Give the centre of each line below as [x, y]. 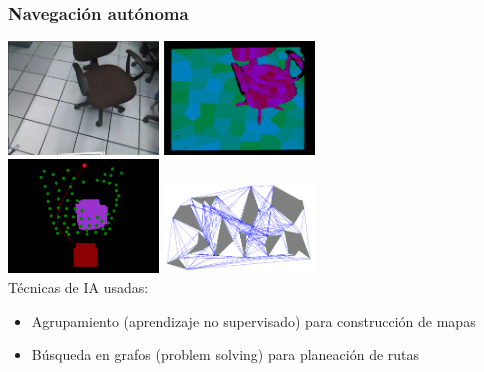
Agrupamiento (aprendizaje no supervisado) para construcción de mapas [253, 320]
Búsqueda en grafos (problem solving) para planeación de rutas [225, 354]
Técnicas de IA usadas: [78, 287]
